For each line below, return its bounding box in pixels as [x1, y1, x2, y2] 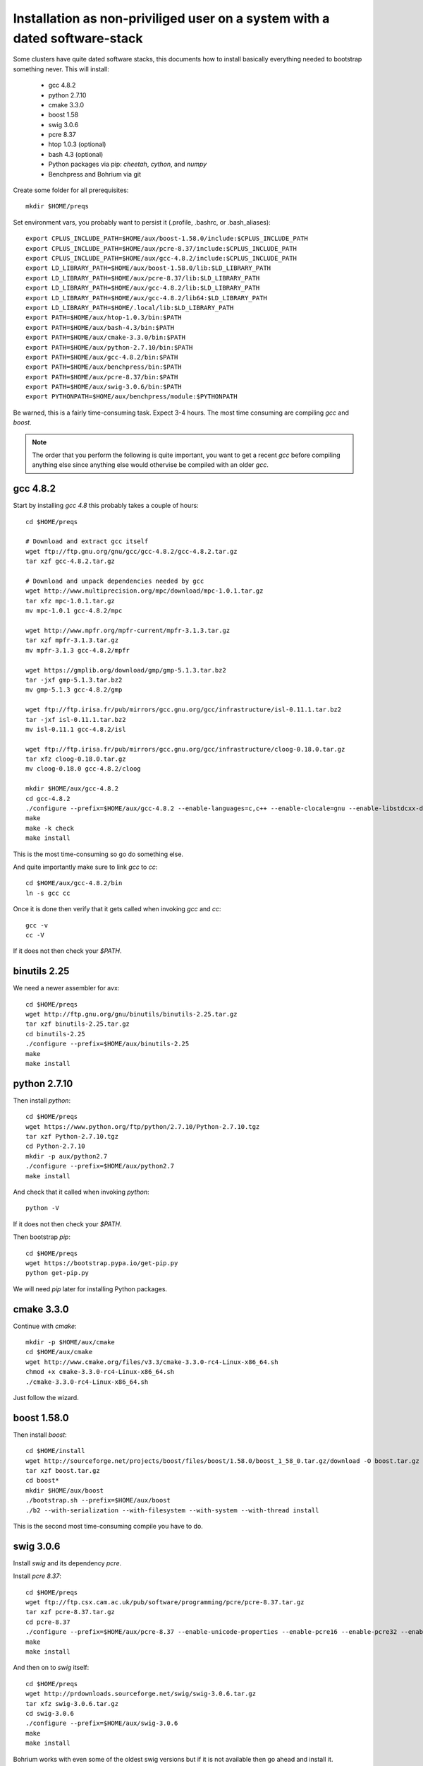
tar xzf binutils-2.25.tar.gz [25, 1020, 130, 1028]
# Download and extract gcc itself [25, 538, 149, 545]
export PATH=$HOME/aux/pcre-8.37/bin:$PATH [25, 373, 178, 381]
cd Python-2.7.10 [25, 1142, 85, 1151]
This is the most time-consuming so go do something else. [13, 850, 183, 858]
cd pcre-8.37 [25, 1618, 70, 1626]
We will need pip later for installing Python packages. [13, 1284, 168, 1293]
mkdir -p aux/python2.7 [25, 1152, 108, 1160]
